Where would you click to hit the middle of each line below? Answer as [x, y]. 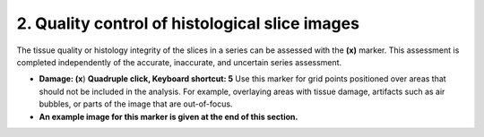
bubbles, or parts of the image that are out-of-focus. [136, 104]
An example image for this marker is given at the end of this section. [169, 116]
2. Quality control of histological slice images [188, 23]
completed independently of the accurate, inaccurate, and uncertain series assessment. [179, 62]
